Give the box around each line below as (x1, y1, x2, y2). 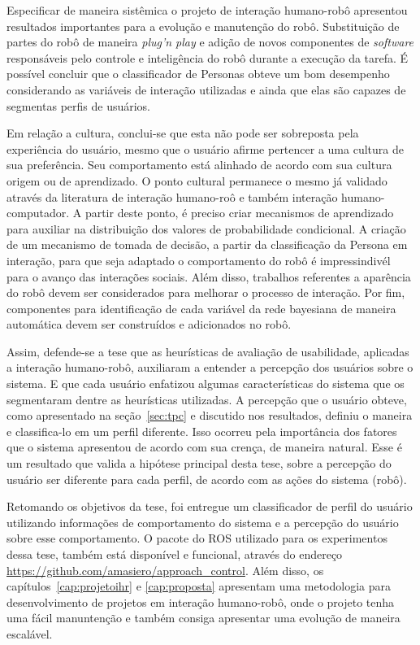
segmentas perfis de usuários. (6, 97, 151, 114)
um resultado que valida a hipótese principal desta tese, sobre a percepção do (6, 455, 392, 472)
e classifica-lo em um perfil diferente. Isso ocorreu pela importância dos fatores (6, 422, 397, 439)
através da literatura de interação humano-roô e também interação (6, 188, 338, 205)
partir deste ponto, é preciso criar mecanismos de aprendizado (84, 204, 394, 221)
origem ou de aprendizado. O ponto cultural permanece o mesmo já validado (6, 172, 388, 189)
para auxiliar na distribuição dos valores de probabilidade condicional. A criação (6, 220, 406, 237)
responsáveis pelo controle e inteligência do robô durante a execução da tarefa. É (6, 49, 409, 66)
